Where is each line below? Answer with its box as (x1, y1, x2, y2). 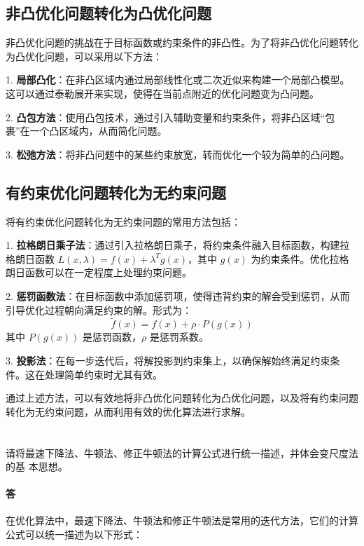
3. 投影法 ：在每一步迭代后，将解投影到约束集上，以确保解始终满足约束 (6, 353, 330, 367)
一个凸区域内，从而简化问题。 (29, 123, 167, 138)
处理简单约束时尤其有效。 (44, 367, 162, 381)
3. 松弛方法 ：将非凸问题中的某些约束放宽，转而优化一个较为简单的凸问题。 (6, 146, 350, 161)
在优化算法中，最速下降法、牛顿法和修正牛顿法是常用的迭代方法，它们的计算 (6, 513, 358, 528)
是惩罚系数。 (149, 329, 209, 344)
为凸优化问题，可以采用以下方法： (6, 48, 162, 63)
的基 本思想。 (6, 459, 68, 474)
